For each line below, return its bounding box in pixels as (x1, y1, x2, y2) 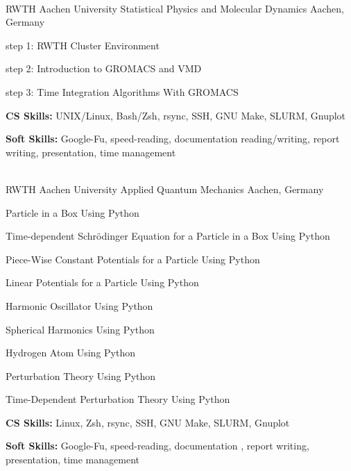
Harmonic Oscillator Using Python (6, 298, 153, 313)
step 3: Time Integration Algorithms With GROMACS (6, 84, 239, 99)
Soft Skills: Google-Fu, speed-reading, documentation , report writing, (6, 438, 309, 453)
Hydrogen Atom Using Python (6, 345, 135, 360)
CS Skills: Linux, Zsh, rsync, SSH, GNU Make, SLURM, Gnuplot (6, 415, 290, 429)
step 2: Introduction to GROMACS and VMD (6, 61, 202, 76)
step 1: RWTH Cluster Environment (6, 38, 160, 52)
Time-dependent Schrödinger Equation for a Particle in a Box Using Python (6, 229, 330, 243)
